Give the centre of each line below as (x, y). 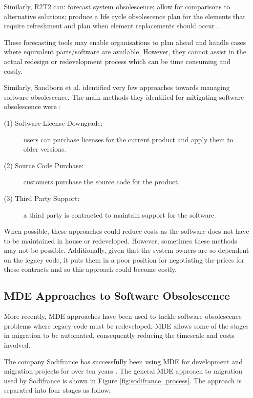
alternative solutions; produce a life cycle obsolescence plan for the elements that (125, 16)
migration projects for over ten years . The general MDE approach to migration (123, 371)
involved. (17, 345)
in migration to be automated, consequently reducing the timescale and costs (119, 335)
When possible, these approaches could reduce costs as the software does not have (126, 231)
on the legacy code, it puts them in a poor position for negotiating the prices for (124, 259)
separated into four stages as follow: (57, 390)
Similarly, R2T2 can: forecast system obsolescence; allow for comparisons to (117, 6)
